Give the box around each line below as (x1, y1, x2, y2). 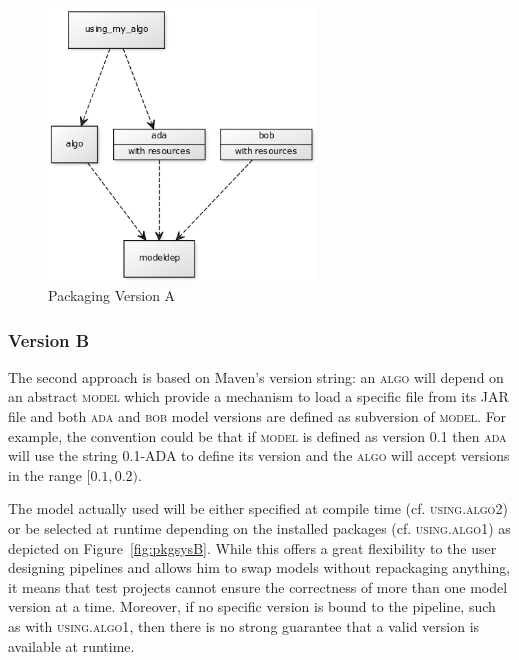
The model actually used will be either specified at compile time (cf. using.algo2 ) (8, 498, 508, 519)
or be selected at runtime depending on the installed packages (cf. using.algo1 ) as (8, 518, 511, 539)
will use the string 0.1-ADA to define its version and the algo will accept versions (8, 445, 510, 466)
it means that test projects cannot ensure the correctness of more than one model (8, 576, 508, 597)
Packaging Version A (48, 285, 176, 306)
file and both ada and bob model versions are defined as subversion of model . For (8, 406, 507, 427)
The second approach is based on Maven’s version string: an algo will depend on (8, 366, 504, 387)
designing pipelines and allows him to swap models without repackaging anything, (8, 557, 511, 578)
